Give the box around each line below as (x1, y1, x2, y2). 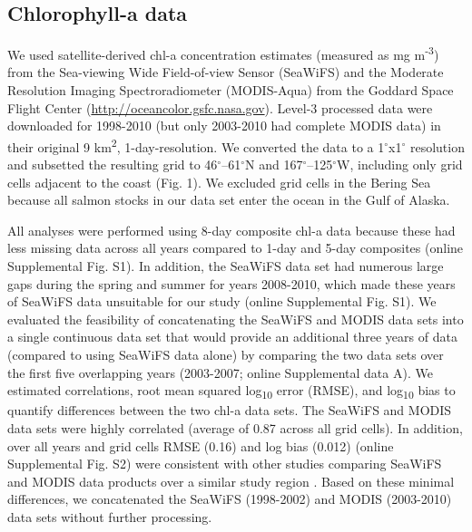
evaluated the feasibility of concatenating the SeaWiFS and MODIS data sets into (7, 309, 464, 328)
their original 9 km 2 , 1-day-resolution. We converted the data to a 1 (7, 134, 385, 156)
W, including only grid (337, 155, 463, 174)
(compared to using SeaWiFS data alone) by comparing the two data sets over (7, 345, 444, 364)
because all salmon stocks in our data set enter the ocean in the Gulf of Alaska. (7, 190, 450, 209)
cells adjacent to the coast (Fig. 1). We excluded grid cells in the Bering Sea (7, 172, 431, 191)
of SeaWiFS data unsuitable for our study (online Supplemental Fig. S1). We (7, 292, 437, 311)
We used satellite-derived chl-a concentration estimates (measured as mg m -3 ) (7, 43, 439, 63)
